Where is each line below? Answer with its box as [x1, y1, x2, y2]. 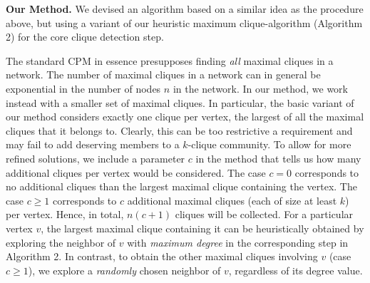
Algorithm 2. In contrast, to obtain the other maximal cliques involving [6, 249, 318, 264]
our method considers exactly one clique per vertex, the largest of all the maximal [6, 109, 364, 124]
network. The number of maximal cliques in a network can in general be [6, 67, 321, 82]
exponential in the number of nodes [6, 81, 161, 96]
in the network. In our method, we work [173, 81, 348, 96]
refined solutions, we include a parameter [6, 150, 185, 165]
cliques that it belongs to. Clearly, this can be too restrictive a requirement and [6, 123, 353, 138]
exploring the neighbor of [6, 235, 116, 249]
